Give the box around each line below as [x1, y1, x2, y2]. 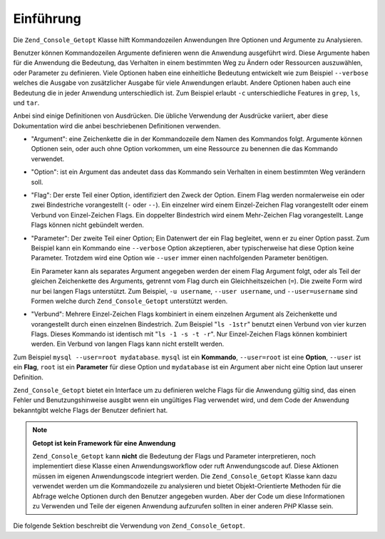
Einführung [13, 11, 81, 26]
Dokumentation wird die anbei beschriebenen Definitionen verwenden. [13, 121, 221, 130]
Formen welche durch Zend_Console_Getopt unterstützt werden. [31, 297, 228, 305]
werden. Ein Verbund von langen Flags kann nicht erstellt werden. [31, 339, 225, 349]
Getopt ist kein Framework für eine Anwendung [32, 438, 176, 447]
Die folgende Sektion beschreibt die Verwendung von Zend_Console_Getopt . [13, 521, 245, 530]
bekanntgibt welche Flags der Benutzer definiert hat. [13, 406, 168, 414]
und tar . [13, 98, 40, 107]
